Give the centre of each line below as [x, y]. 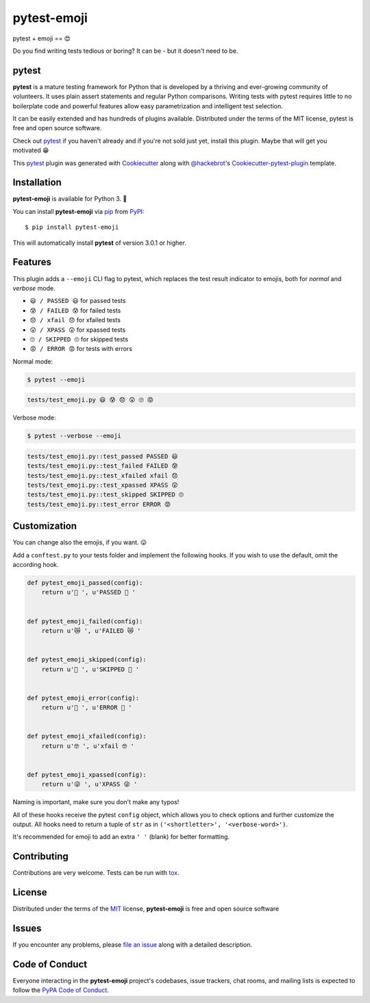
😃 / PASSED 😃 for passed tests [78, 301]
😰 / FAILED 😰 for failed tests [75, 310]
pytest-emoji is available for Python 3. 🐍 [70, 199]
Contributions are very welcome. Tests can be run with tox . [96, 873]
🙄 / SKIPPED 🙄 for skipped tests [79, 339]
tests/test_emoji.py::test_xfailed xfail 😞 [102, 475]
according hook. [36, 565]
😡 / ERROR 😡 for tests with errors [81, 349]
